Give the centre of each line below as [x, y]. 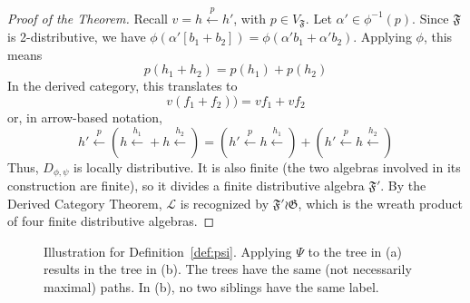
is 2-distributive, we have [77, 37]
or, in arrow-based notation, [85, 117]
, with [250, 18]
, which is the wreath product [380, 203]
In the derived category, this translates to [122, 86]
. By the [403, 186]
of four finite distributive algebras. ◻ [111, 221]
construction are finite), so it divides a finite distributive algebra [186, 186]
